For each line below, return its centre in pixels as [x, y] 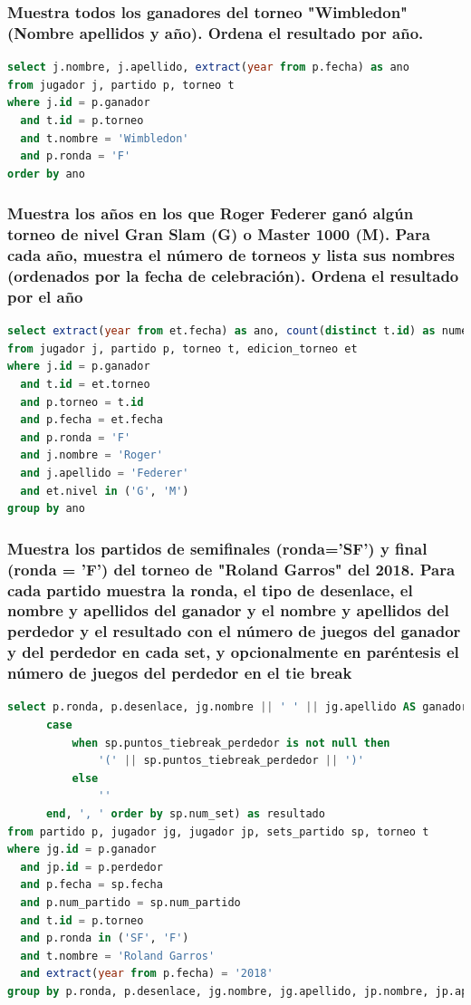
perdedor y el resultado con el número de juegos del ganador [234, 631]
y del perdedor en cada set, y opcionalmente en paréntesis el [233, 652]
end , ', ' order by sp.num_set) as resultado [185, 814]
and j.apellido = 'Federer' [105, 473]
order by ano [46, 174]
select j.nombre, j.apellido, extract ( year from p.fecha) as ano [208, 68]
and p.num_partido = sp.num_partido [130, 903]
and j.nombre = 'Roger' [91, 455]
